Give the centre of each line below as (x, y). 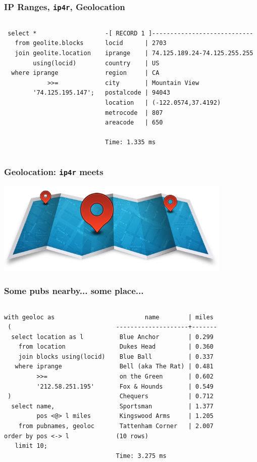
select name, (33, 406)
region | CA (132, 73)
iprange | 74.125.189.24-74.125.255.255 (179, 53)
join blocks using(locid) (62, 356)
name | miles (179, 317)
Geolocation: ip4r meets (54, 171)
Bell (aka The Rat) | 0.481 (166, 367)
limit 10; (31, 446)
